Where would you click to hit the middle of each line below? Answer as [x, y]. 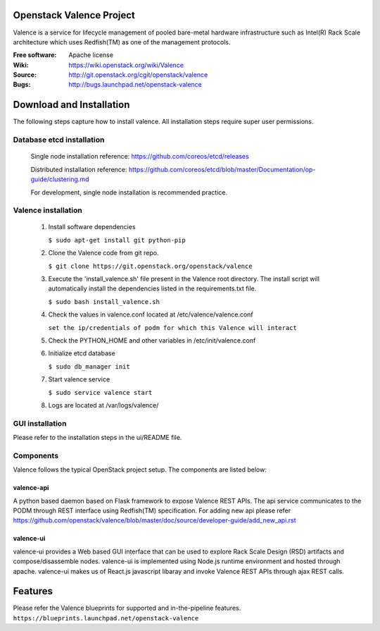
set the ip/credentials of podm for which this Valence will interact [172, 327]
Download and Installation [71, 105]
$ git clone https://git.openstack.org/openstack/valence [150, 266]
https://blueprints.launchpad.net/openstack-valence [106, 618]
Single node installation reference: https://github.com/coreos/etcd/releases [140, 157]
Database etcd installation [59, 140]
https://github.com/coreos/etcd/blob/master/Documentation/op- [222, 169]
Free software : [35, 55]
